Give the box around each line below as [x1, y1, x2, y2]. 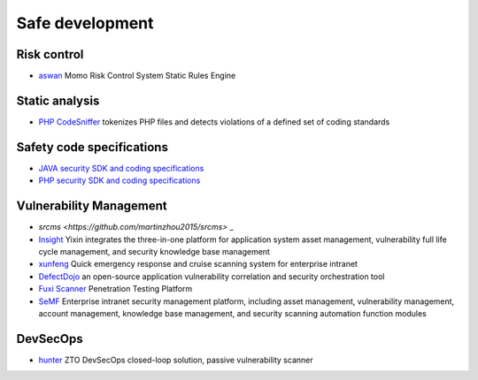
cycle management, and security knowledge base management [38, 246, 270, 256]
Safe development [16, 13, 154, 33]
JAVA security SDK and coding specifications [38, 163, 204, 173]
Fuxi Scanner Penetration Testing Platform [38, 284, 193, 294]
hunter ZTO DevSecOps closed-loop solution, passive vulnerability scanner [38, 354, 313, 365]
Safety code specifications [16, 140, 168, 155]
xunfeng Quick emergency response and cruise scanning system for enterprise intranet [38, 259, 358, 270]
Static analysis [16, 93, 100, 108]
